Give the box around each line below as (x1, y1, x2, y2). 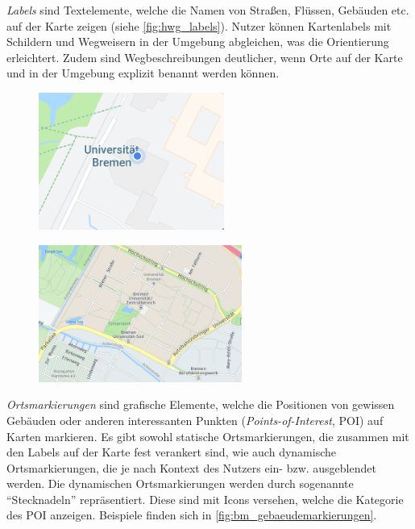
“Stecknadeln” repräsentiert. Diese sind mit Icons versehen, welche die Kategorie (6, 490, 404, 507)
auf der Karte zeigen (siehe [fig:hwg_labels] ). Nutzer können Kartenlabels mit (6, 17, 392, 34)
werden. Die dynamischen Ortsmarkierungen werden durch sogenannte (6, 475, 354, 492)
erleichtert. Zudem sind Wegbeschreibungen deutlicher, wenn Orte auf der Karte (6, 48, 403, 65)
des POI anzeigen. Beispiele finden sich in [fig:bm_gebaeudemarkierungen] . (6, 506, 377, 523)
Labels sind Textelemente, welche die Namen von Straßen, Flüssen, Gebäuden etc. (6, 2, 409, 18)
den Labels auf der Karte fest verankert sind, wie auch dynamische (6, 444, 336, 460)
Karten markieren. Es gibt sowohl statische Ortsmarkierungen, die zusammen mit (6, 427, 409, 444)
